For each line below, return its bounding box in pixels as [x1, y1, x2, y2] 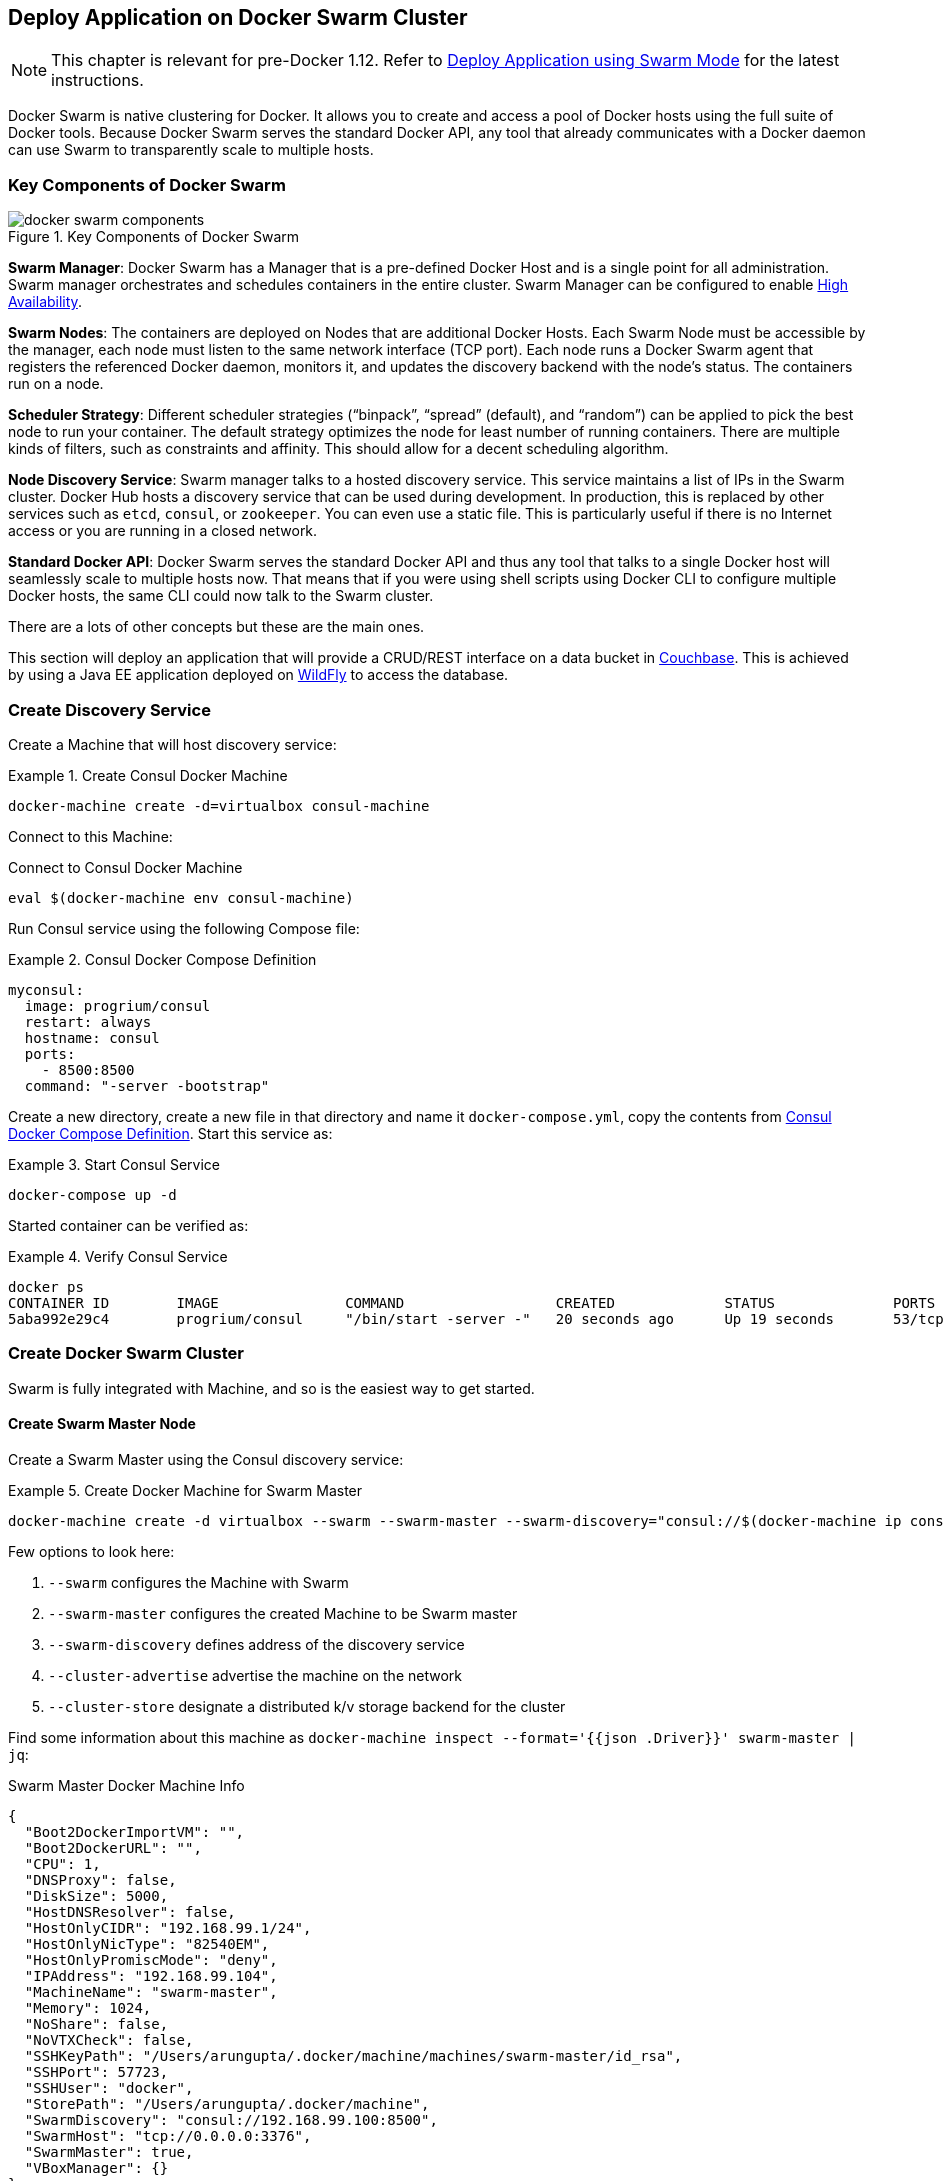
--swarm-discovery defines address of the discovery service [48, 1635, 465, 1653]
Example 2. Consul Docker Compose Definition [8, 950, 317, 968]
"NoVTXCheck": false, [24, 2031, 194, 2048]
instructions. [51, 70, 144, 91]
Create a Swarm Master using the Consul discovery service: [8, 1450, 404, 1468]
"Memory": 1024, [24, 1999, 152, 2016]
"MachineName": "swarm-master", [24, 1983, 278, 2000]
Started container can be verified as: [8, 1216, 249, 1234]
